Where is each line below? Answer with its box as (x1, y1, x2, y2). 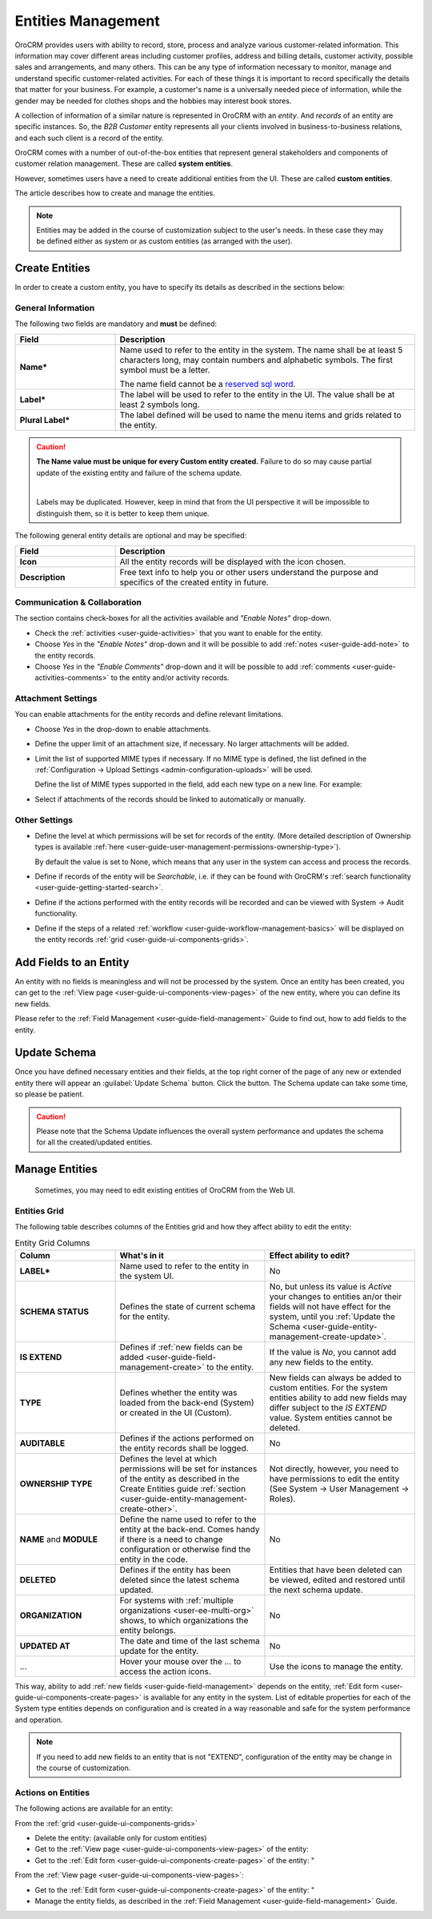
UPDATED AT (19, 1640, 71, 1651)
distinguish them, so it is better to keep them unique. (36, 509, 210, 518)
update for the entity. (119, 1645, 199, 1656)
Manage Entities (14, 1162, 98, 1177)
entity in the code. (119, 1554, 188, 1565)
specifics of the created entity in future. (119, 577, 270, 588)
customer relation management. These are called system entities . (14, 159, 234, 168)
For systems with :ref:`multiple (119, 1595, 234, 1606)
